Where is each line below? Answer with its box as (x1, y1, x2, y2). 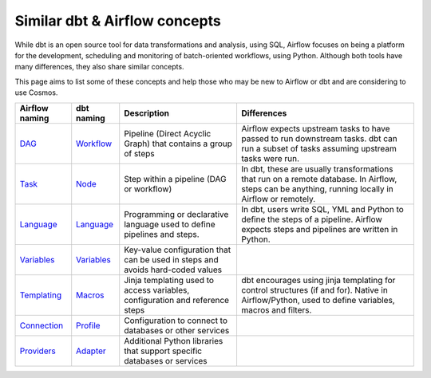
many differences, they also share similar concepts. (14, 62, 184, 72)
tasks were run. (241, 152, 299, 163)
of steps (124, 148, 155, 159)
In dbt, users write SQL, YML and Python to (241, 203, 405, 215)
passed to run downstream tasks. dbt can (241, 132, 398, 144)
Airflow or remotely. (241, 193, 316, 204)
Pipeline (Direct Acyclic (124, 128, 212, 139)
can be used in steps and (124, 254, 219, 265)
